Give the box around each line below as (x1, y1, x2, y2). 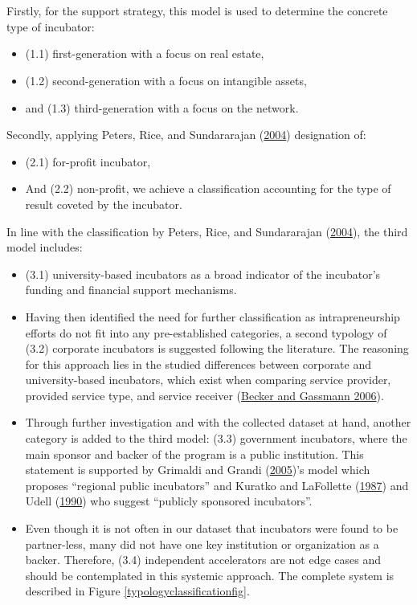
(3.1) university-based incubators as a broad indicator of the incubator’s (25, 265, 381, 282)
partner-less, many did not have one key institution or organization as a (25, 535, 379, 552)
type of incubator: (6, 18, 95, 35)
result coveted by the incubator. (25, 195, 182, 212)
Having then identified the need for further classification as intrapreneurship (25, 308, 400, 325)
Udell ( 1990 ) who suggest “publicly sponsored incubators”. (25, 493, 313, 509)
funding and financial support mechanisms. (25, 281, 237, 298)
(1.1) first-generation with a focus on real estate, (25, 45, 264, 62)
